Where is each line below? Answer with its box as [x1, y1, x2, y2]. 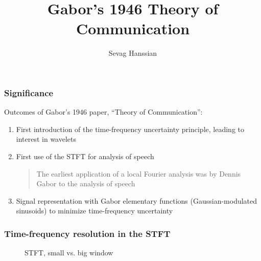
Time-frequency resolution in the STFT [4, 227, 171, 240]
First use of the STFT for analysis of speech [16, 150, 154, 161]
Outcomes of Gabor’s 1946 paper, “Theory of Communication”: [4, 106, 203, 117]
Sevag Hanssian [108, 48, 157, 58]
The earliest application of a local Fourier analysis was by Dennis [36, 168, 241, 179]
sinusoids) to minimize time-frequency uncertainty [16, 205, 173, 216]
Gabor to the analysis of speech [36, 178, 135, 189]
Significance [4, 86, 54, 99]
